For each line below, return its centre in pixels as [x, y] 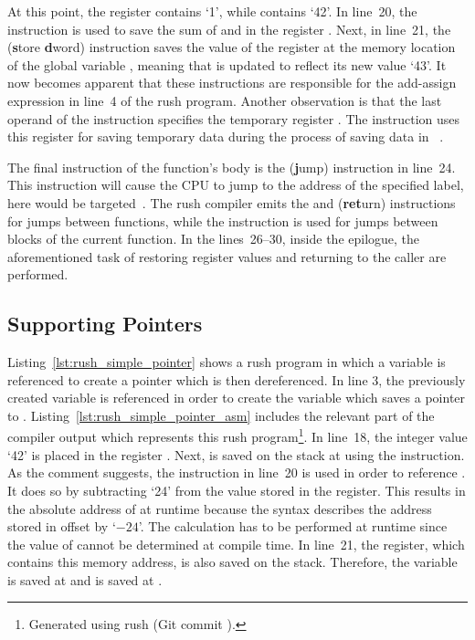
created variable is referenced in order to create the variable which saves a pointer [237, 398]
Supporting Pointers [105, 324]
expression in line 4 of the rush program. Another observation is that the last [225, 100]
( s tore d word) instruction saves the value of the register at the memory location [232, 47]
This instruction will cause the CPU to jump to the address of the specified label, [236, 185]
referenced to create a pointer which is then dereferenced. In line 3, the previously [237, 379]
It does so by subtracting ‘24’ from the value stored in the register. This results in [237, 490]
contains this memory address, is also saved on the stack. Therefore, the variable [232, 562]
